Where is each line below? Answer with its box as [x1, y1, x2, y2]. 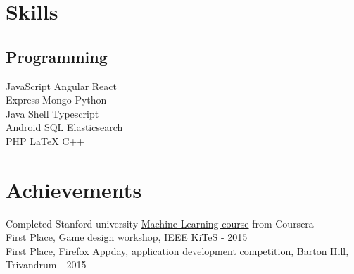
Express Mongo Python [6, 92, 107, 107]
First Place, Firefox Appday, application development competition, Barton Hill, [6, 243, 349, 258]
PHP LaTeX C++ [6, 133, 85, 148]
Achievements [6, 175, 142, 204]
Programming [6, 45, 108, 67]
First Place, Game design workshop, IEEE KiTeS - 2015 [6, 230, 248, 244]
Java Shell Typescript [6, 106, 99, 120]
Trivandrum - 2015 [6, 257, 87, 272]
